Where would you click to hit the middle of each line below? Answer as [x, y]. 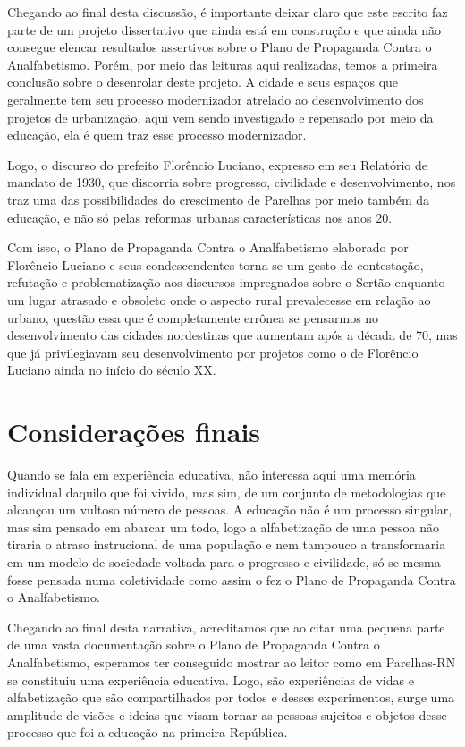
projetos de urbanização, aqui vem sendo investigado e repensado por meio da [220, 117]
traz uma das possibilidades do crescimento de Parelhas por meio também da [219, 199]
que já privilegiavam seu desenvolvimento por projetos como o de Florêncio [213, 352]
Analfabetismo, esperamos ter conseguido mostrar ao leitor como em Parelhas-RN [232, 662]
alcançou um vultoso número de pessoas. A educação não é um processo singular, [230, 509]
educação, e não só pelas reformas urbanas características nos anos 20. [200, 217]
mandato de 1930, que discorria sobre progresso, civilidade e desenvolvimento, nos [232, 182]
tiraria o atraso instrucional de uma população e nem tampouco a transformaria [227, 544]
